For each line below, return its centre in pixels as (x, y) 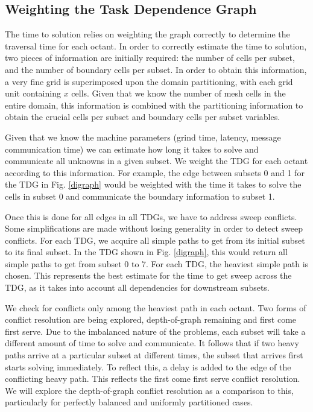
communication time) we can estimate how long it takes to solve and (132, 149)
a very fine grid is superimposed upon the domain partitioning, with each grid (149, 81)
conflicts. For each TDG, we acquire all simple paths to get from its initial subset (155, 240)
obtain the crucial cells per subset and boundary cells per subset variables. (143, 117)
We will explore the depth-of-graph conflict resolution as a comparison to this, (149, 390)
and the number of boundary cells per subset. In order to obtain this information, (156, 69)
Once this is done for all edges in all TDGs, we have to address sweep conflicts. (151, 216)
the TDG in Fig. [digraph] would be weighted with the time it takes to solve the (153, 184)
